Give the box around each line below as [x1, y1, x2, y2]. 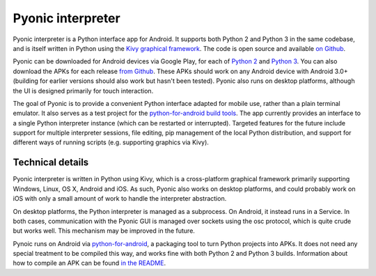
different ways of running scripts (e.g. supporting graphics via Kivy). [13, 138, 209, 146]
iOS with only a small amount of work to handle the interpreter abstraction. [13, 194, 227, 203]
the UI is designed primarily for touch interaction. [13, 86, 154, 95]
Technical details [13, 157, 89, 169]
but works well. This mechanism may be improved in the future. [13, 227, 195, 235]
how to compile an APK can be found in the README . [13, 259, 166, 268]
